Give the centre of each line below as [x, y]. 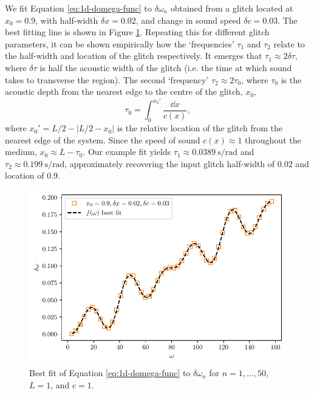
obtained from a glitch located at [232, 8]
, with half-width [67, 20]
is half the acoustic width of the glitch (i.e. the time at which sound [166, 67]
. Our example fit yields [127, 152]
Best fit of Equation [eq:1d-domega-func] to [110, 373]
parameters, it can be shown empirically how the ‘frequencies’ [120, 43]
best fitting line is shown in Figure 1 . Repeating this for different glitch [137, 32]
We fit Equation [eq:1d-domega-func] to [78, 8]
